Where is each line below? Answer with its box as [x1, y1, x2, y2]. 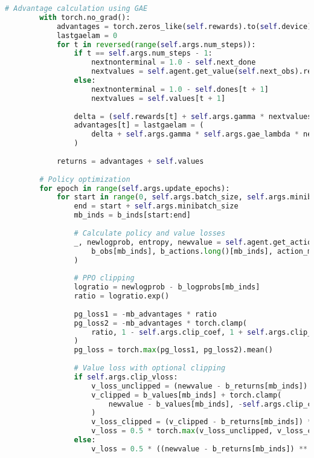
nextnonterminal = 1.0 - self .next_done [91, 58, 256, 67]
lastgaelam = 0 [56, 31, 118, 40]
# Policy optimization [39, 175, 130, 184]
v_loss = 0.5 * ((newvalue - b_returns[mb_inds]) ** [91, 444, 308, 453]
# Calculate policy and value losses [74, 228, 226, 237]
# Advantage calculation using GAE [5, 4, 148, 13]
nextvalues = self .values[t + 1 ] [91, 94, 226, 103]
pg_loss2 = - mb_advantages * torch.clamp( [74, 318, 247, 327]
